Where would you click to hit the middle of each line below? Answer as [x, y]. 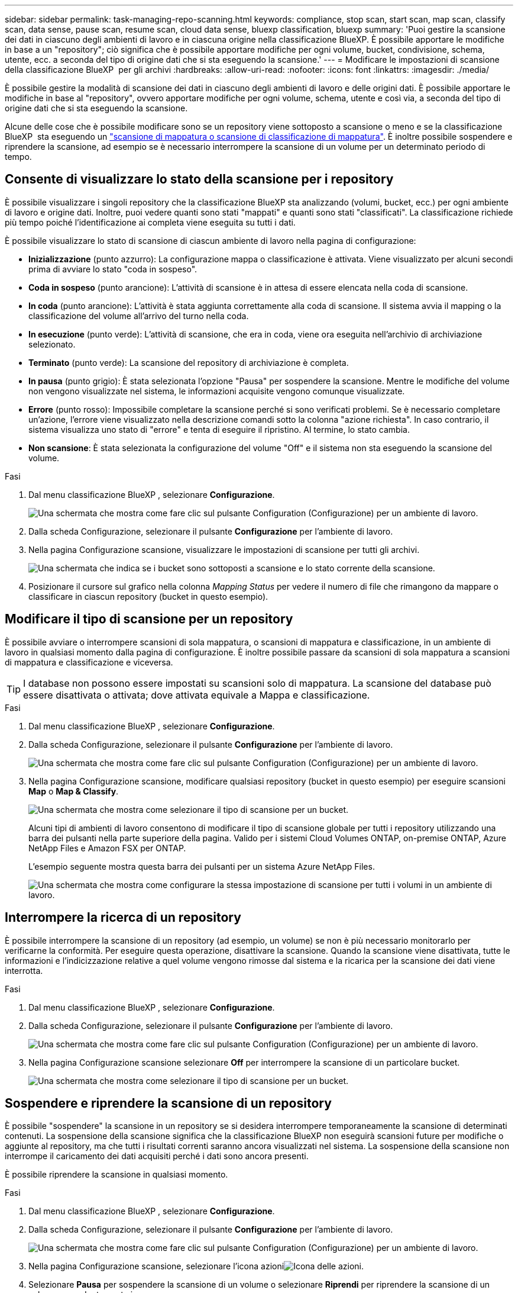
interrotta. [24, 970]
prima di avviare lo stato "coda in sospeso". [113, 269]
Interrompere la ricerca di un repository [123, 918]
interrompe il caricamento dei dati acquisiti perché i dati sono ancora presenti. [157, 1156]
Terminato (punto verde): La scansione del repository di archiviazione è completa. [189, 362]
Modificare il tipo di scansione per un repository [149, 619]
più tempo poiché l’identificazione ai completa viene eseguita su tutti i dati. [150, 222]
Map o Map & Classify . [74, 791]
